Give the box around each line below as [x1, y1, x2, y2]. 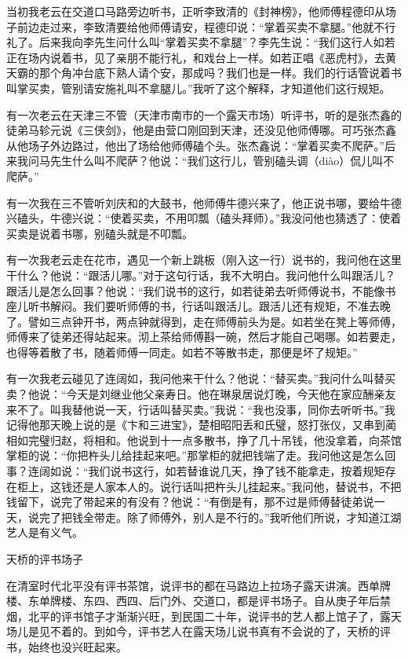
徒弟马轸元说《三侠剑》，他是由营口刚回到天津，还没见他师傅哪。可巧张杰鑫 [6, 122, 396, 138]
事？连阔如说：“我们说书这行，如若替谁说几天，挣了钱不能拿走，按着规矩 [6, 463, 385, 479]
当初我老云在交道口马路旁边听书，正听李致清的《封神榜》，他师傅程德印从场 [6, 3, 396, 19]
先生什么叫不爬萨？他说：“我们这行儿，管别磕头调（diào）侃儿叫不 [49, 152, 395, 169]
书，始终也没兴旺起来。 [6, 638, 127, 654]
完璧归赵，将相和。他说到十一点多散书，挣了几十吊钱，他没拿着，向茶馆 [27, 431, 402, 448]
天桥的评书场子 [6, 551, 83, 566]
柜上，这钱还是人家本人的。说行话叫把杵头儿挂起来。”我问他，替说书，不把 [16, 478, 402, 494]
